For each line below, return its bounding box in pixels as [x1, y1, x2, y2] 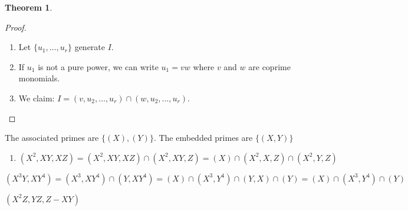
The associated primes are [5, 131, 99, 144]
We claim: [18, 91, 55, 104]
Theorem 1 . [5, 1, 52, 13]
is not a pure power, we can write [38, 60, 159, 72]
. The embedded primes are [153, 131, 253, 144]
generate [74, 41, 106, 53]
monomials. [18, 72, 60, 84]
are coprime [248, 60, 291, 72]
